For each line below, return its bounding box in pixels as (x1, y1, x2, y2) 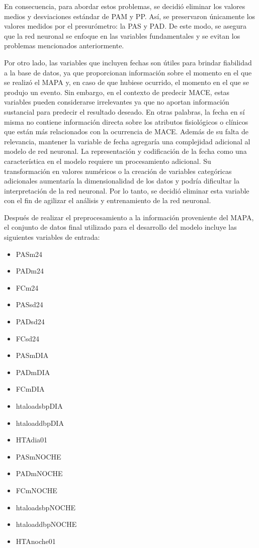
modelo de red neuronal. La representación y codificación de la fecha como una (4, 146, 247, 156)
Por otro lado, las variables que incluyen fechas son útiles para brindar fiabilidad (4, 57, 252, 67)
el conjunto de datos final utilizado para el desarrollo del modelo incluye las (4, 222, 237, 232)
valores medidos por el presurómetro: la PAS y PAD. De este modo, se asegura (4, 21, 247, 31)
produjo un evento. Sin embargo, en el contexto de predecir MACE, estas (4, 86, 230, 97)
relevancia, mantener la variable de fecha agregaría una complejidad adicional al (4, 136, 250, 146)
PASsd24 (16, 299, 43, 310)
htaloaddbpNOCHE (16, 519, 77, 529)
